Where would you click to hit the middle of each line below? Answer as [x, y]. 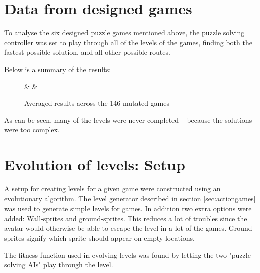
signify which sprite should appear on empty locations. [110, 237]
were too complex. [32, 130]
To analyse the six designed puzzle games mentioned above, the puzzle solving [124, 32]
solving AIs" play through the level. [59, 265]
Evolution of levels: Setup [95, 164]
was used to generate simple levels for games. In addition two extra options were [128, 208]
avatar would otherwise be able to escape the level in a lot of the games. [115, 228]
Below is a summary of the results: [58, 69]
